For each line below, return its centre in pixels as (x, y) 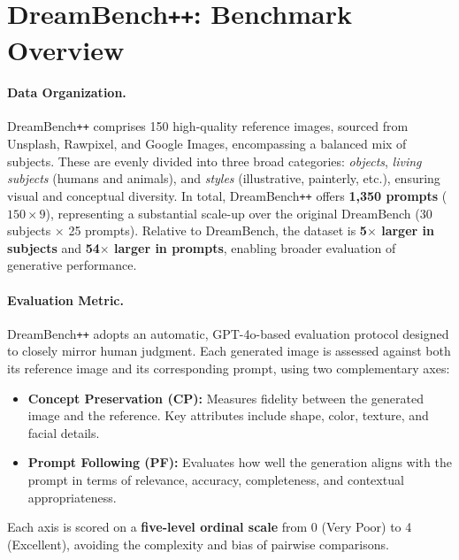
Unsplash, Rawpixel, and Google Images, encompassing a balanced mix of (207, 144)
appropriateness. (72, 497)
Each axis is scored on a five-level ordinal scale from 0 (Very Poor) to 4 (210, 527)
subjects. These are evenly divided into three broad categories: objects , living (214, 161)
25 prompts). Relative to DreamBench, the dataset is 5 (218, 230)
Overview (66, 49)
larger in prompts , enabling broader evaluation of (255, 247)
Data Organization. (67, 92)
